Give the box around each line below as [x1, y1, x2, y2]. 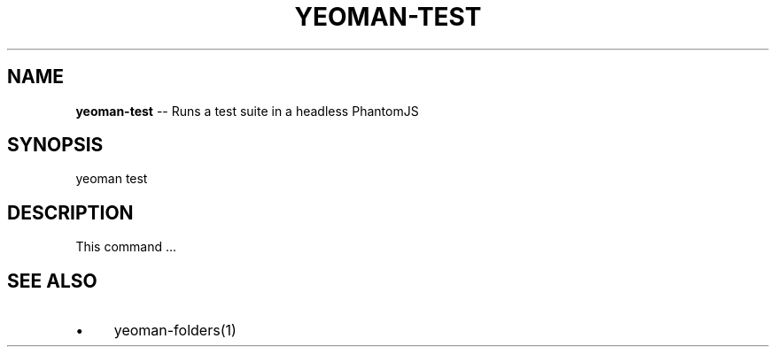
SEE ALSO [7, 269, 97, 292]
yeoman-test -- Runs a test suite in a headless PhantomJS [75, 103, 419, 119]
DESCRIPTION [7, 201, 134, 224]
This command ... [75, 239, 177, 255]
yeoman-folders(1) [113, 321, 237, 340]
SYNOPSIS [7, 134, 104, 157]
